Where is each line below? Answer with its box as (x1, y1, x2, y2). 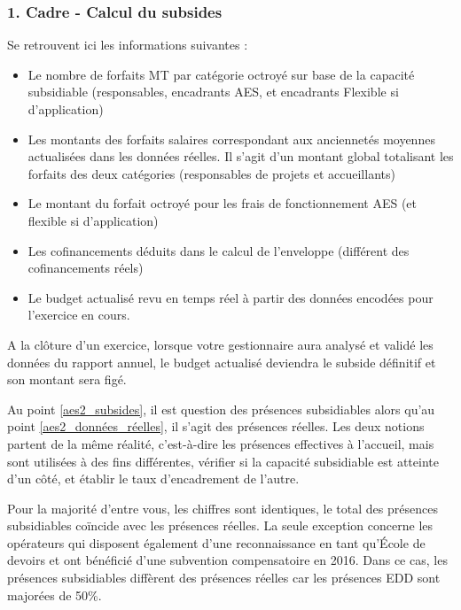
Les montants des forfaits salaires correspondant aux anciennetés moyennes (27, 129, 435, 148)
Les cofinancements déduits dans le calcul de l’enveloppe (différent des (27, 241, 410, 259)
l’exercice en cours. (27, 305, 130, 324)
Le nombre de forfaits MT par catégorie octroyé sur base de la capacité (27, 65, 415, 83)
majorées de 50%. (7, 585, 102, 604)
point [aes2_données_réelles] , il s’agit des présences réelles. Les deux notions (7, 417, 425, 436)
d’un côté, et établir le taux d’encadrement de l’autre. (7, 469, 300, 488)
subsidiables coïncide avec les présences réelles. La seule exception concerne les (7, 516, 434, 535)
